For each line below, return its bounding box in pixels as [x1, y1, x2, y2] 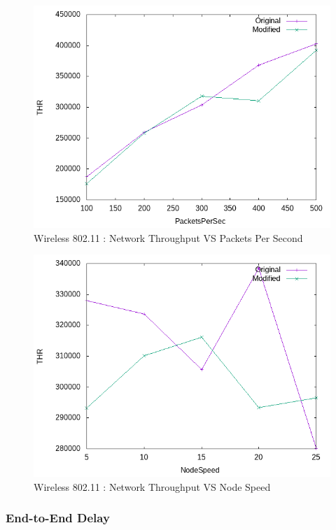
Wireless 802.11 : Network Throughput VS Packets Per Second [34, 230, 303, 245]
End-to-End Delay [6, 509, 110, 527]
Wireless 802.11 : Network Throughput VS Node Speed [34, 479, 271, 494]
